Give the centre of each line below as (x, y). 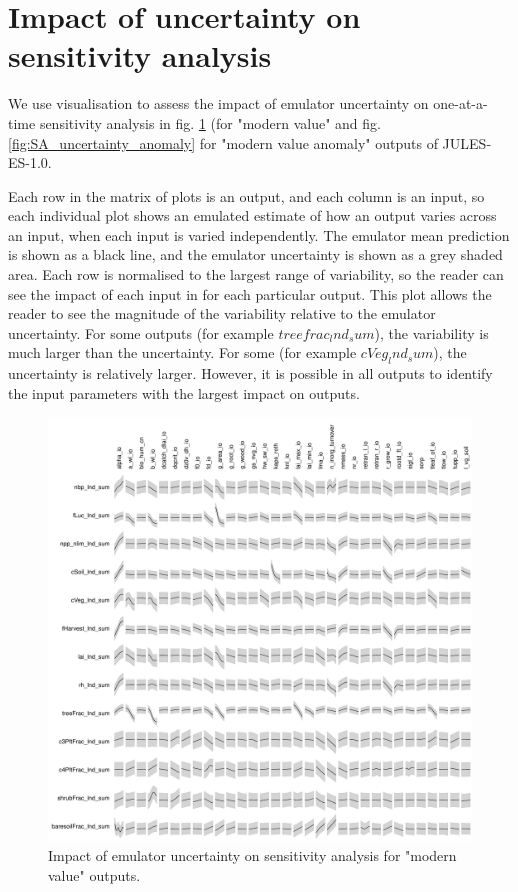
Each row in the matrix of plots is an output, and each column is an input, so (246, 195)
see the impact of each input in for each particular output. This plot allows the (250, 293)
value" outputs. (94, 874)
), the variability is (431, 332)
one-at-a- (460, 103)
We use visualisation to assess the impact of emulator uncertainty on (218, 103)
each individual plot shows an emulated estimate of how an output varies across (252, 215)
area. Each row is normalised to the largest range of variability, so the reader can (256, 274)
